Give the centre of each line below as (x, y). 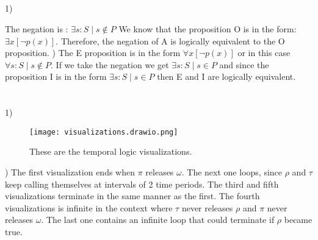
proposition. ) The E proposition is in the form (93, 53)
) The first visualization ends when (70, 171)
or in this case (264, 53)
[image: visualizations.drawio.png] (104, 132)
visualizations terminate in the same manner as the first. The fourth (132, 196)
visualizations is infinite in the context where (89, 207)
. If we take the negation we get (110, 64)
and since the (244, 64)
